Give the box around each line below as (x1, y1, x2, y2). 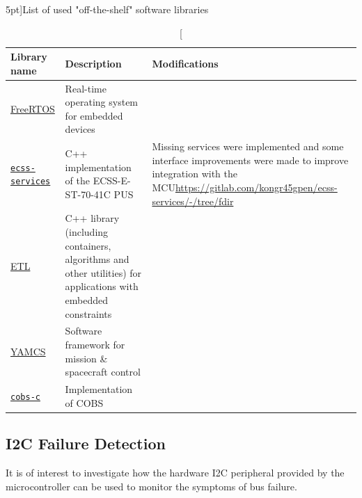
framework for (65, 337, 125, 352)
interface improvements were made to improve (152, 152, 349, 167)
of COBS (65, 395, 104, 410)
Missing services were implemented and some (152, 139, 344, 154)
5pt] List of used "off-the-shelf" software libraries (6, 2, 209, 16)
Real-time (65, 81, 107, 95)
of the (65, 173, 90, 188)
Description (65, 56, 122, 70)
